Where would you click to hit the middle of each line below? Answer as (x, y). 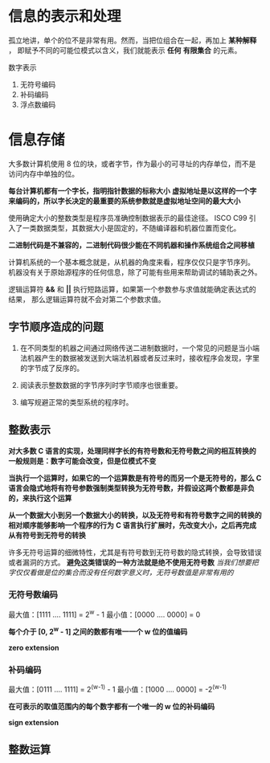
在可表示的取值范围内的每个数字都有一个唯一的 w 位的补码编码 (112, 707)
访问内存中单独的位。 (43, 173)
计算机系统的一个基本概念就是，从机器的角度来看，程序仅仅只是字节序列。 (131, 262)
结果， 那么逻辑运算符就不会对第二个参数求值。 (87, 299)
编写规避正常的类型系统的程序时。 (76, 402)
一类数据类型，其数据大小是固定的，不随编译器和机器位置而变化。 (131, 228)
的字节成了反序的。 (52, 368)
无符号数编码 (33, 595)
